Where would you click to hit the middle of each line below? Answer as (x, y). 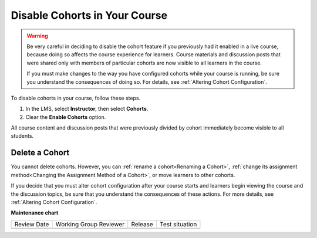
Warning (37, 36)
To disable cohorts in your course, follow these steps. (76, 98)
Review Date (32, 224)
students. (22, 136)
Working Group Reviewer (90, 224)
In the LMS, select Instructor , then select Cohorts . (87, 109)
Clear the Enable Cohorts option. (66, 117)
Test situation (178, 224)
